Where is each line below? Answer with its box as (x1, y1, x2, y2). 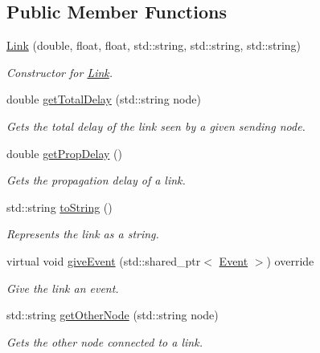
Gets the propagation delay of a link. (6, 172, 186, 189)
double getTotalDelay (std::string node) (6, 91, 201, 108)
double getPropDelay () (6, 144, 122, 161)
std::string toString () (6, 198, 113, 215)
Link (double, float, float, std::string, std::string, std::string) (6, 37, 302, 54)
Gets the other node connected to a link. (6, 333, 203, 350)
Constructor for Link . (6, 63, 113, 80)
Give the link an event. (6, 279, 119, 296)
